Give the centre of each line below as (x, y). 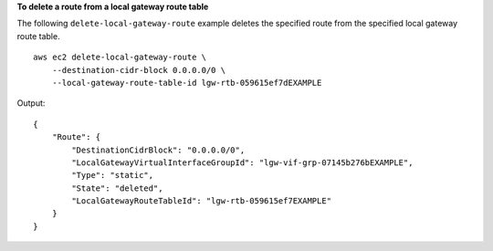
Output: (31, 103)
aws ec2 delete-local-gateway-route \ (120, 58)
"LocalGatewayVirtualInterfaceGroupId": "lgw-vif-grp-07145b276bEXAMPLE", (242, 162)
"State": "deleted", (117, 188)
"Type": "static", (113, 175)
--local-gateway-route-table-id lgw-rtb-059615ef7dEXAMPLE (187, 83)
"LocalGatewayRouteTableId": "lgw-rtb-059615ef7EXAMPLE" (202, 201)
